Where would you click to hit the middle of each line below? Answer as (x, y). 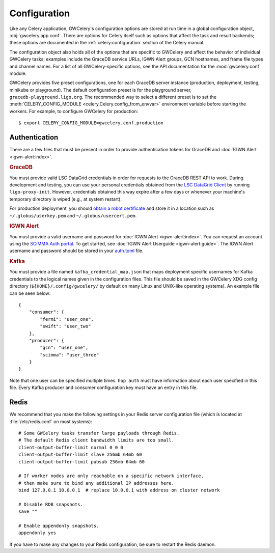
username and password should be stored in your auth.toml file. (76, 251)
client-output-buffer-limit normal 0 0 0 (71, 447)
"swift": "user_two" (65, 326)
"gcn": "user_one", (64, 348)
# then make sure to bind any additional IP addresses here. (96, 483)
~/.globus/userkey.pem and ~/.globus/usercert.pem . (73, 215)
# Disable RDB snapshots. (51, 504)
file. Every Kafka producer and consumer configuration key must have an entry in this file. (104, 388)
